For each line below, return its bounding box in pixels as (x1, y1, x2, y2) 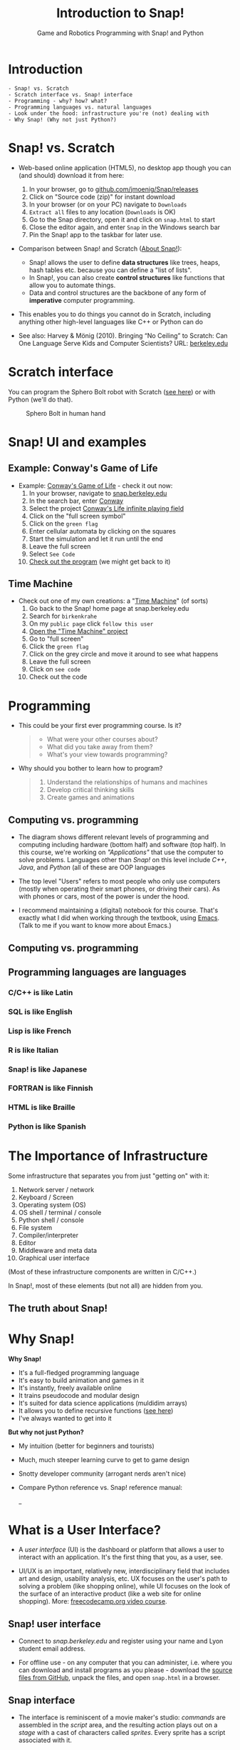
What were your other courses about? (46, 735, 159, 744)
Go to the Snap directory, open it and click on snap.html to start (28, 215, 216, 224)
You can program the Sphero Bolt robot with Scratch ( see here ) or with (8, 387, 216, 396)
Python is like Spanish (8, 1121, 86, 1131)
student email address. (18, 1644, 86, 1653)
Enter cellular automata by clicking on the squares (28, 526, 177, 535)
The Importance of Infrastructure (8, 1148, 209, 1164)
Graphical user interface (18, 1254, 90, 1262)
